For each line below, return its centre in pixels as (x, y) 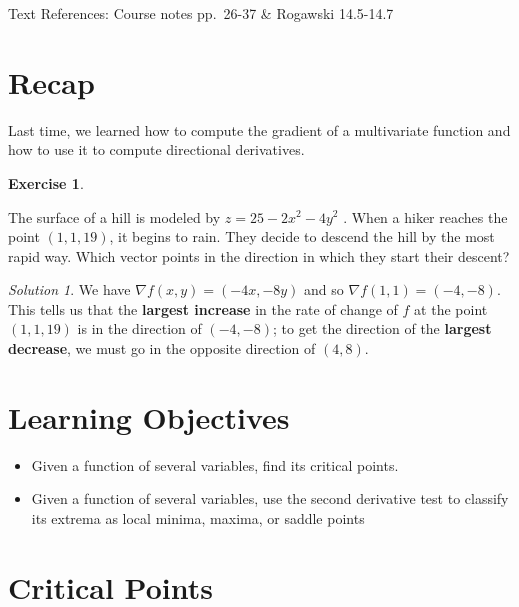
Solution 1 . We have (69, 289)
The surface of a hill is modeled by (114, 216)
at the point (451, 308)
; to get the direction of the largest (382, 328)
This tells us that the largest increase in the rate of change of (203, 308)
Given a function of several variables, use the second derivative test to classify (270, 498)
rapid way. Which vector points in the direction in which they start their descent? (259, 255)
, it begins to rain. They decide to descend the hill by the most (302, 236)
